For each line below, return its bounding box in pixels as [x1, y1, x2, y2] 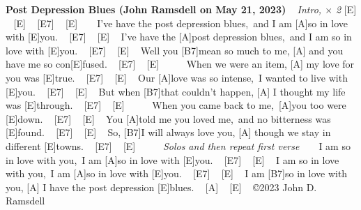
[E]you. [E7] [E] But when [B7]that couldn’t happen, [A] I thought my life [6, 84, 346, 98]
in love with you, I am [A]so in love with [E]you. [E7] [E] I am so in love [6, 152, 339, 167]
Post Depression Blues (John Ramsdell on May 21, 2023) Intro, [6, 2, 322, 16]
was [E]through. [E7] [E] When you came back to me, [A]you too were [6, 98, 346, 112]
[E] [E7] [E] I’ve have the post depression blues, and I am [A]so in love [13, 15, 348, 30]
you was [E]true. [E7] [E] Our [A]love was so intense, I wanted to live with [6, 70, 348, 84]
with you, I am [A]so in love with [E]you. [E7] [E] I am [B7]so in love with [6, 166, 348, 181]
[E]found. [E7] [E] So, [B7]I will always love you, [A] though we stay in [6, 125, 331, 140]
